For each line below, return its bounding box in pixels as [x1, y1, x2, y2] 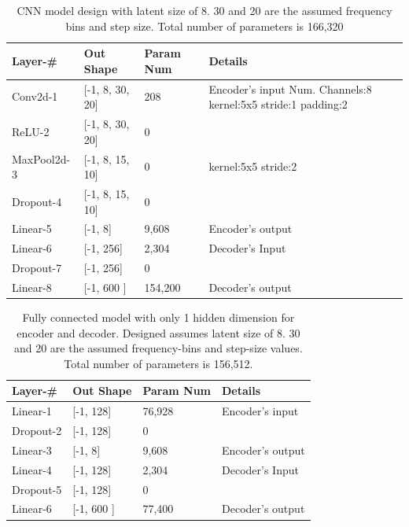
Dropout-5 [12, 481, 62, 497]
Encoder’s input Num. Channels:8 [208, 80, 372, 97]
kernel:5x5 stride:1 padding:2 [208, 96, 348, 112]
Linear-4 [12, 461, 52, 477]
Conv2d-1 [12, 88, 58, 105]
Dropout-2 [12, 422, 62, 439]
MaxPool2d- [12, 150, 71, 167]
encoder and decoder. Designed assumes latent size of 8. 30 [17, 324, 300, 341]
